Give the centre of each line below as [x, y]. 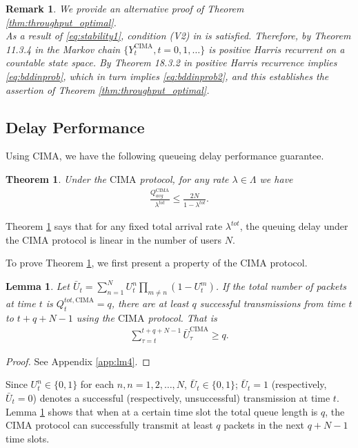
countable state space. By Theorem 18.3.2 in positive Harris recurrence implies [171, 62]
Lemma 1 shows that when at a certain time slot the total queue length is [162, 411]
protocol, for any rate [184, 178]
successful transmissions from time [272, 303]
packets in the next [264, 425]
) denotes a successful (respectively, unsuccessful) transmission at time [181, 397]
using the [95, 317]
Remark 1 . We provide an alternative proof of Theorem [125, 8]
